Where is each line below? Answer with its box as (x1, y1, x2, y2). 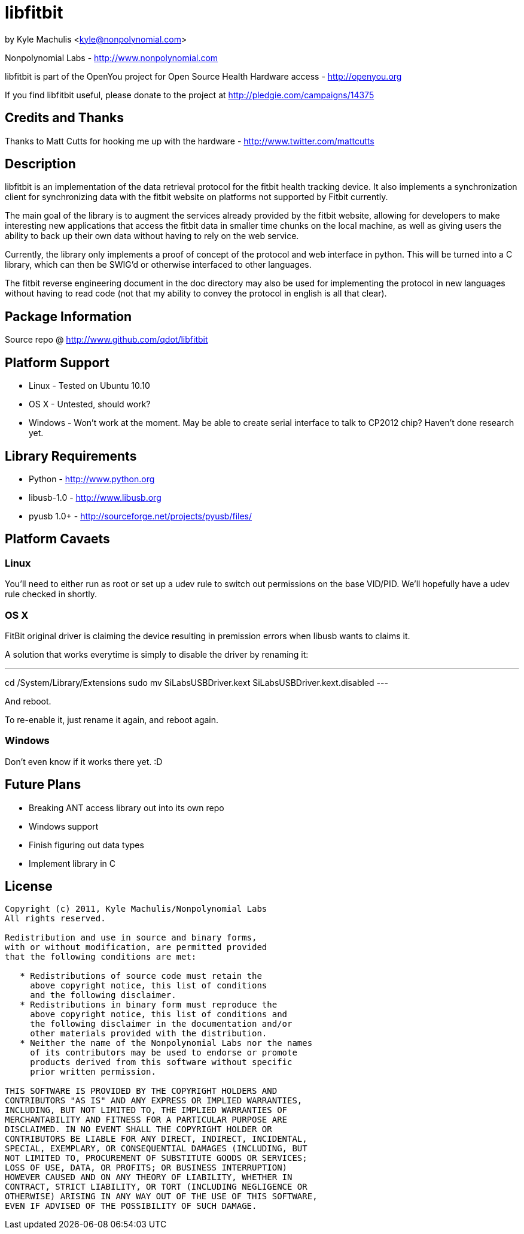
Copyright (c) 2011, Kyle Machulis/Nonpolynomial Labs (5, 904, 267, 914)
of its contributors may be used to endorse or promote (30, 1048, 297, 1058)
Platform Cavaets (5, 531, 110, 547)
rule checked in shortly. (5, 589, 97, 600)
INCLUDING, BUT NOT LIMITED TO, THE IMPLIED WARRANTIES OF (5, 1105, 288, 1115)
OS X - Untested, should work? (29, 399, 151, 410)
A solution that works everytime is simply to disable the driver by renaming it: (5, 649, 309, 660)
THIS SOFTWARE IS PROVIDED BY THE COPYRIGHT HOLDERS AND (5, 1086, 278, 1096)
